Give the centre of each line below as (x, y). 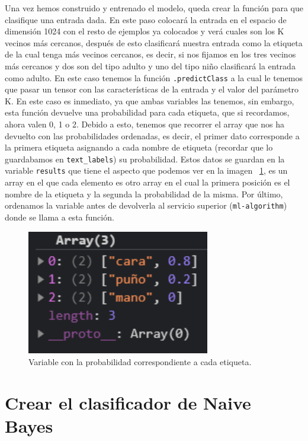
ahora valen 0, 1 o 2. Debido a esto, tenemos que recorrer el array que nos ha (145, 124)
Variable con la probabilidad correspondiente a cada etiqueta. (140, 361)
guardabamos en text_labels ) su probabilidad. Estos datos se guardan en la (145, 159)
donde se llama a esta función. (60, 217)
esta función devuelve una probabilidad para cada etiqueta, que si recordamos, (147, 112)
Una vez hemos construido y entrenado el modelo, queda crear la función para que (154, 8)
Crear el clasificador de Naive (128, 402)
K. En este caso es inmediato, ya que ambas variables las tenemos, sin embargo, (150, 100)
